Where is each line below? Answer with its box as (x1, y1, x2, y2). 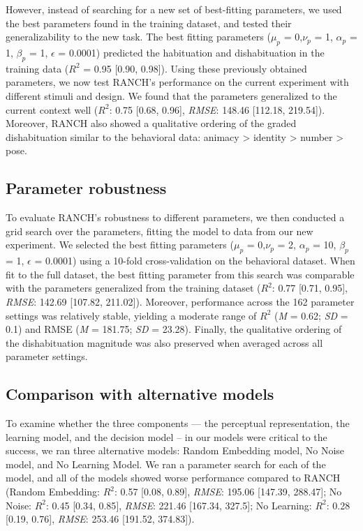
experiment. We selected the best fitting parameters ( (6, 237, 234, 252)
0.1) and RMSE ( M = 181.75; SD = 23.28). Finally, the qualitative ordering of (6, 322, 342, 336)
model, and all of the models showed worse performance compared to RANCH (6, 470, 341, 485)
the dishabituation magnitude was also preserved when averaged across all (6, 335, 323, 350)
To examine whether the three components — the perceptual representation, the (6, 416, 350, 431)
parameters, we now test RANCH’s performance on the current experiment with (6, 75, 349, 89)
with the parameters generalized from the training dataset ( (6, 281, 261, 295)
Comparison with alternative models (6, 383, 274, 405)
